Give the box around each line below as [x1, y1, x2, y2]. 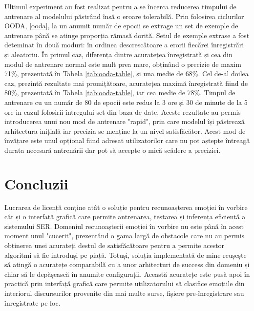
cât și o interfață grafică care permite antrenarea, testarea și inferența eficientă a [4, 211, 246, 222]
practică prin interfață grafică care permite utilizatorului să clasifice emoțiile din [4, 278, 245, 289]
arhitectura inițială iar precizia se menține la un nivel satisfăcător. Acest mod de [4, 125, 246, 136]
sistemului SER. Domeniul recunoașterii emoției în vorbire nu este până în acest [4, 221, 244, 231]
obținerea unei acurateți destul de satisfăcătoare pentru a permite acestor [4, 240, 225, 250]
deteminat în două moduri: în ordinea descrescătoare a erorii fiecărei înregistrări [4, 40, 244, 50]
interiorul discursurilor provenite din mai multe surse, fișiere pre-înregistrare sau [4, 288, 244, 298]
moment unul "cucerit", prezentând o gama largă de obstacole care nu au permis [4, 230, 245, 241]
